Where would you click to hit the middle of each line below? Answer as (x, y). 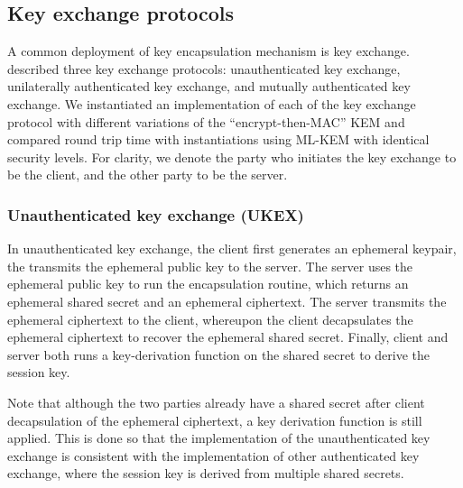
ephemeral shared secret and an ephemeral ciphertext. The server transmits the (227, 301)
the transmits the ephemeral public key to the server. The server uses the (210, 266)
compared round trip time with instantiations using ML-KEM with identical (218, 139)
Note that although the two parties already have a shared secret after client (216, 402)
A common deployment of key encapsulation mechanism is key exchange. (208, 51)
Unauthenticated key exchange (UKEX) (156, 214)
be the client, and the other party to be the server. (148, 175)
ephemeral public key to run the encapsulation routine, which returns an (208, 284)
